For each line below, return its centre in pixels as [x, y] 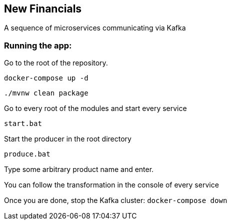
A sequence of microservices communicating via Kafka [95, 28]
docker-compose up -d [46, 78]
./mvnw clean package [46, 93]
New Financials [43, 9]
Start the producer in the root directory [68, 139]
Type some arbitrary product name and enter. [79, 169]
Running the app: [38, 45]
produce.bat [27, 154]
